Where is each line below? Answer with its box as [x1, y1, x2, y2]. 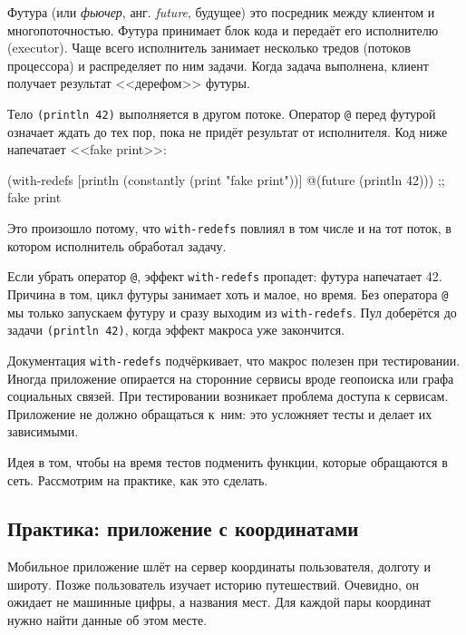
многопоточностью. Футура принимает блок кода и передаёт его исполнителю [7, 20, 439, 39]
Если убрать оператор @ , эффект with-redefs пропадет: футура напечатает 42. [7, 267, 442, 286]
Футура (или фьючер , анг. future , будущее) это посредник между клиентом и [7, 3, 435, 21]
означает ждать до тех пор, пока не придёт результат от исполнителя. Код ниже [7, 122, 448, 141]
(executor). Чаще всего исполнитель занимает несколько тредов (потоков [7, 38, 411, 57]
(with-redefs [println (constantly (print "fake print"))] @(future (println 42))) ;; [7, 170, 445, 189]
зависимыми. [7, 422, 79, 441]
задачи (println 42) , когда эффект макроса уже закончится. [7, 320, 345, 339]
